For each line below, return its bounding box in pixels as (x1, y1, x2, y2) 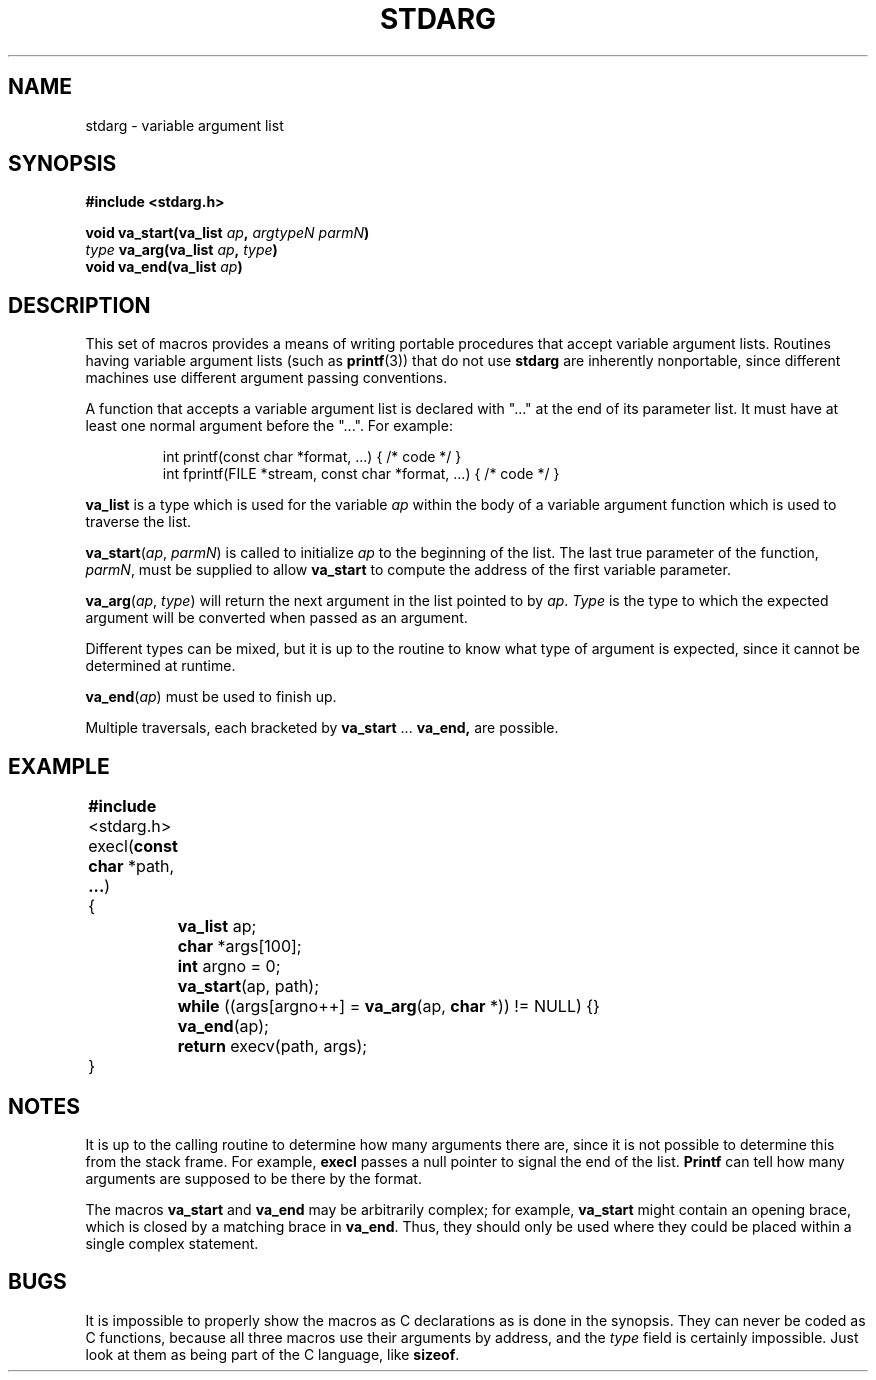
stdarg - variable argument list (85, 116, 284, 134)
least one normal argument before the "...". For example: (85, 417, 453, 435)
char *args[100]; (177, 936, 302, 957)
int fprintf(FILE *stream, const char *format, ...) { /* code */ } (162, 465, 560, 483)
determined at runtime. (85, 657, 236, 675)
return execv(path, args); (177, 1036, 368, 1057)
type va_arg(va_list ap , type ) (85, 241, 278, 259)
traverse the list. (85, 513, 192, 531)
